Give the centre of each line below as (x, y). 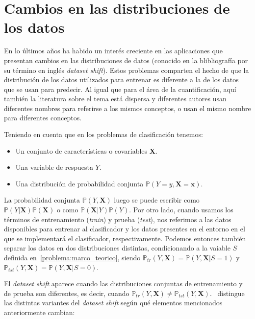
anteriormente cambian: (39, 312)
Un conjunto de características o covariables (81, 150)
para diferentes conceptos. (43, 118)
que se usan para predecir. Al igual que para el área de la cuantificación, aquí (120, 89)
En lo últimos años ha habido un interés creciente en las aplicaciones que (113, 51)
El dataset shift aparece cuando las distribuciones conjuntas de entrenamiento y (123, 284)
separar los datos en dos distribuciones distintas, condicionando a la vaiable (117, 248)
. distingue (227, 293)
